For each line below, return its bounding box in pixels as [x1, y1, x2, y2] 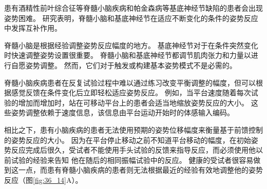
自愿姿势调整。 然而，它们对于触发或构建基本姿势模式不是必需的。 [11, 59, 237, 70]
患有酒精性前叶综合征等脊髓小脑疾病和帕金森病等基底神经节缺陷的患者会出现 [4, 3, 263, 13]
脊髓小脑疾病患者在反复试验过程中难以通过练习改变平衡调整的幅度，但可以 [4, 77, 256, 88]
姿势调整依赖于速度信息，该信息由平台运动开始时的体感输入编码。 [11, 107, 234, 118]
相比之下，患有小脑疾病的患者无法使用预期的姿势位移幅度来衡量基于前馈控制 [4, 124, 263, 135]
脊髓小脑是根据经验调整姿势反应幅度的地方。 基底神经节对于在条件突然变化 [4, 39, 258, 50]
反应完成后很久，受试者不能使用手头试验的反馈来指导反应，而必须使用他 [11, 144, 256, 155]
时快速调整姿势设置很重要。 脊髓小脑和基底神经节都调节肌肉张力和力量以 [4, 50, 251, 60]
